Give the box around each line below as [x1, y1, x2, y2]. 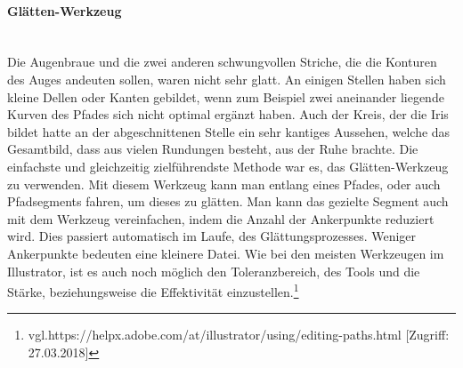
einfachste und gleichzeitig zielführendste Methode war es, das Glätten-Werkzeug [7, 156, 449, 175]
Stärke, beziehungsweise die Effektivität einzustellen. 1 [7, 280, 299, 300]
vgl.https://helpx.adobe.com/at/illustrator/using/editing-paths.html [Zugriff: [28, 325, 450, 344]
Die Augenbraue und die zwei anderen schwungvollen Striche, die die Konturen [7, 52, 437, 71]
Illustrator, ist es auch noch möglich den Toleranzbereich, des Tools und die [7, 261, 420, 280]
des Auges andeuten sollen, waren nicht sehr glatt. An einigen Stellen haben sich [7, 69, 446, 88]
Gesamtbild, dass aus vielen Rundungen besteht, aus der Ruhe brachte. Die [7, 140, 418, 158]
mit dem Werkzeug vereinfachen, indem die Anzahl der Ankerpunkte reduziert [7, 209, 435, 228]
